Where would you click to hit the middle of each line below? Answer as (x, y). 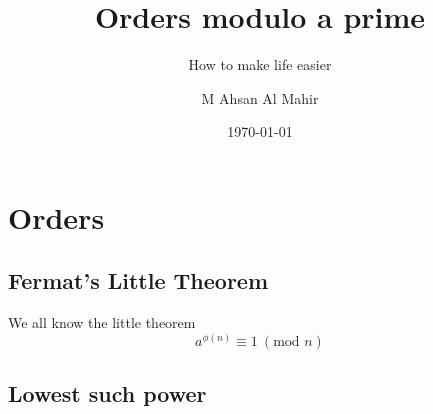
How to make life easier (260, 64)
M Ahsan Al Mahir (260, 97)
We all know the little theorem (102, 322)
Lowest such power (107, 393)
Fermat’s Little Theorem (138, 280)
